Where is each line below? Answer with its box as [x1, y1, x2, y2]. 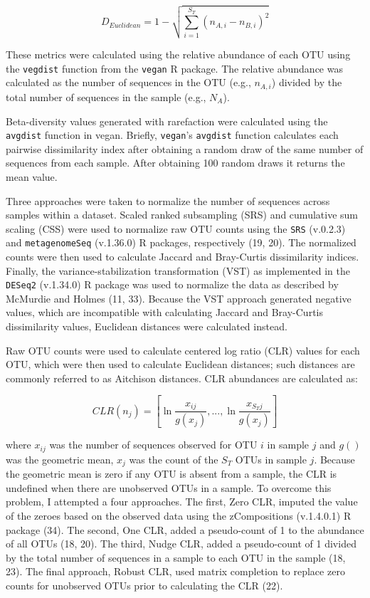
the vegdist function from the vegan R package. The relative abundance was [6, 61, 343, 75]
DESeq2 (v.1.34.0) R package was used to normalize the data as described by [6, 277, 339, 292]
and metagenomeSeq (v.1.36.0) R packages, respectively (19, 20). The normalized [6, 235, 356, 250]
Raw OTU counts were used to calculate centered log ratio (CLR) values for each [6, 342, 360, 357]
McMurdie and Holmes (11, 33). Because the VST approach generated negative [6, 290, 351, 305]
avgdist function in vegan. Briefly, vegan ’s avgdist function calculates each [6, 127, 339, 142]
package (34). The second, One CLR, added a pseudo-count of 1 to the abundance [6, 522, 364, 537]
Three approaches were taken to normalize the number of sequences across [6, 193, 330, 208]
